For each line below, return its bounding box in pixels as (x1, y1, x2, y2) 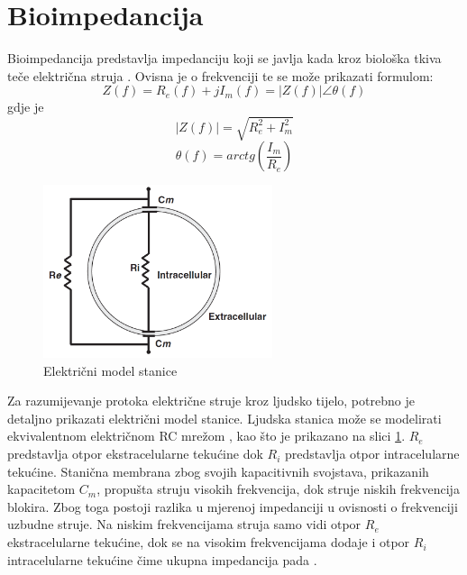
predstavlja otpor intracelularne (284, 444, 460, 463)
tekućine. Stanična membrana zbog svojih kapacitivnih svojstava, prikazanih (7, 461, 429, 480)
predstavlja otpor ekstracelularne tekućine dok (7, 444, 263, 463)
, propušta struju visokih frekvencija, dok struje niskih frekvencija (96, 479, 460, 498)
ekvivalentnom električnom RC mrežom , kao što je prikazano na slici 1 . (7, 426, 406, 445)
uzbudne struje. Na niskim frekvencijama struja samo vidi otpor (7, 515, 362, 534)
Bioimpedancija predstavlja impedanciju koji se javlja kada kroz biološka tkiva (7, 49, 442, 68)
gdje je (7, 97, 44, 116)
